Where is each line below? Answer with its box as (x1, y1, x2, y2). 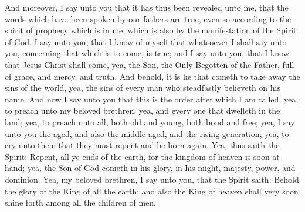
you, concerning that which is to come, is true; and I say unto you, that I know (5, 47, 289, 59)
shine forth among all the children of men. (5, 196, 157, 208)
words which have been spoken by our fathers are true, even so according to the (5, 12, 292, 25)
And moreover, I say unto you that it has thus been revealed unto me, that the (5, 1, 289, 13)
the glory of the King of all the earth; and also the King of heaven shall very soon (5, 184, 299, 197)
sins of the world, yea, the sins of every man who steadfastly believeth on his (5, 81, 280, 94)
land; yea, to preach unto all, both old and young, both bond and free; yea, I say (5, 115, 295, 128)
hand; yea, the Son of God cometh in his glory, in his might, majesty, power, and (5, 162, 296, 174)
